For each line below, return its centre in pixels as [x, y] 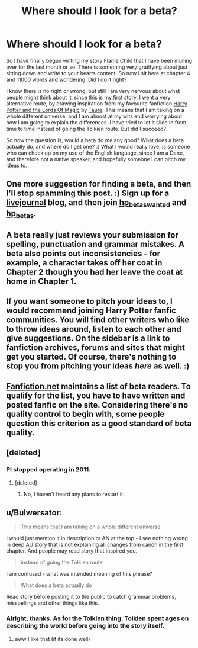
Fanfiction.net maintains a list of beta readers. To [98, 386]
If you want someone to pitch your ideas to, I [89, 301]
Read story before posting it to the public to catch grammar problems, [91, 597]
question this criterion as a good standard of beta [99, 423]
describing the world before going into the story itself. [85, 626]
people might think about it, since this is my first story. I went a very [88, 97]
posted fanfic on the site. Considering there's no [97, 405]
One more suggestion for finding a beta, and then [99, 184]
